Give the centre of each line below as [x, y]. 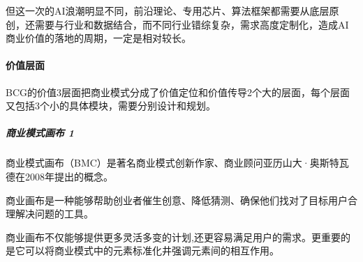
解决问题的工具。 [54, 214]
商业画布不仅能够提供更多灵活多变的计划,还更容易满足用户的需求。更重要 [173, 237]
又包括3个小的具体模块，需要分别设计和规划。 [111, 106]
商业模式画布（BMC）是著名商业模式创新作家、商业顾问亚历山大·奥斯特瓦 [177, 163]
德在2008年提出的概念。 [59, 176]
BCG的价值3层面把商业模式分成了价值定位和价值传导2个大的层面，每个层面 [178, 92]
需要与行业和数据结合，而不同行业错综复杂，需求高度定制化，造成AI [192, 24]
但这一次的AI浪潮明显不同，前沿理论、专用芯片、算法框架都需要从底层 [168, 10]
